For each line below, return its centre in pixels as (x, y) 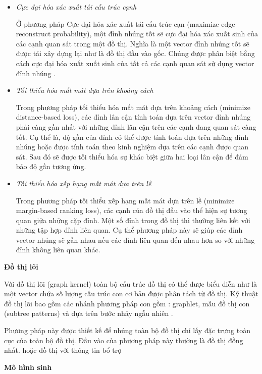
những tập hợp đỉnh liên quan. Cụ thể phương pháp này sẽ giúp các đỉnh (129, 230)
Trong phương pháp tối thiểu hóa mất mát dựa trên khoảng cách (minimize (133, 107)
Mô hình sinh (28, 367)
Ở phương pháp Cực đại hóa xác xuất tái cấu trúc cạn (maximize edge (125, 23)
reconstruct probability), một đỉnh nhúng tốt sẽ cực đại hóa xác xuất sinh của (137, 34)
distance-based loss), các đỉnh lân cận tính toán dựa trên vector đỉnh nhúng (133, 117)
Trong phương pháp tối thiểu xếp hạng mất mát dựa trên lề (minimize (125, 200)
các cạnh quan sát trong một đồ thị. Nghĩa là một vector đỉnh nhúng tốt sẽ (133, 43)
